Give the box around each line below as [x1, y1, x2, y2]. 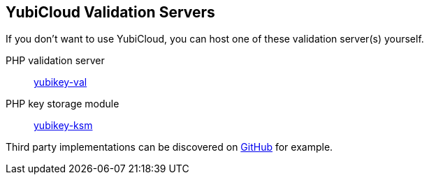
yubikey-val [34, 76, 87, 89]
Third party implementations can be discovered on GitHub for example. [6, 141, 333, 153]
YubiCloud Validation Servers [6, 3, 215, 21]
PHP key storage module [6, 98, 119, 110]
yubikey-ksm [34, 119, 93, 132]
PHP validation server [6, 54, 105, 67]
